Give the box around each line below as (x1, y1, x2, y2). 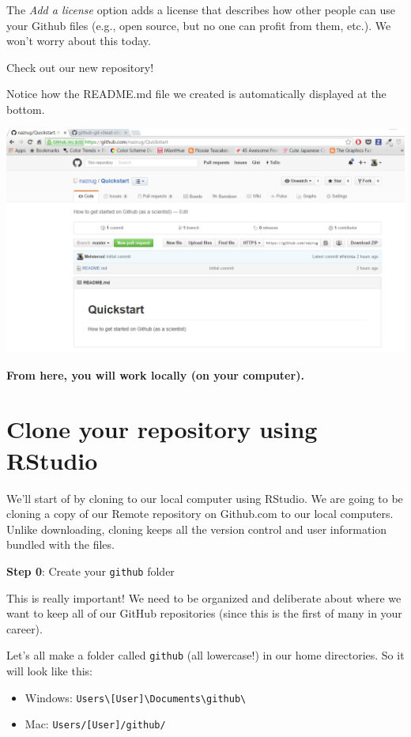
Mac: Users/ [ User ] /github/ (25, 716, 166, 732)
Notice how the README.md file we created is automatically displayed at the (6, 85, 386, 102)
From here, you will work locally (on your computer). (6, 366, 304, 383)
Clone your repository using (6, 413, 318, 445)
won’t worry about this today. (6, 32, 151, 49)
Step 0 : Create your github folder (6, 562, 175, 579)
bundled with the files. (6, 536, 115, 553)
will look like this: (6, 663, 92, 679)
